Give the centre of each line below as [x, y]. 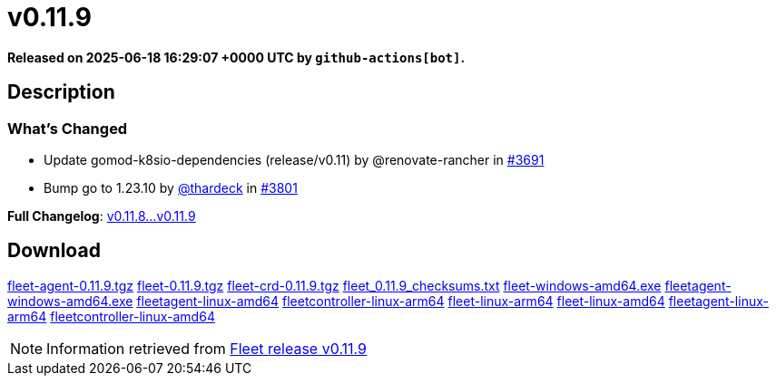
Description [61, 92]
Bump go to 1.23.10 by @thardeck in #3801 [171, 187]
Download [54, 251]
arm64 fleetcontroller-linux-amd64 [111, 316]
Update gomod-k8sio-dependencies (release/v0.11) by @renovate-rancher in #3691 [294, 159]
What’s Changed [68, 128]
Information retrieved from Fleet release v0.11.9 [207, 348]
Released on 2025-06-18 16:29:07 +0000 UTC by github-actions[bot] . [236, 57]
